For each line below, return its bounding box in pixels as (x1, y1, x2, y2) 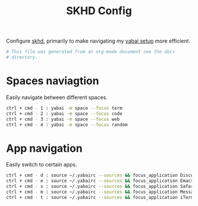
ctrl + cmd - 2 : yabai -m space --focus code (6, 110, 123, 116)
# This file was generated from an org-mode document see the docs (6, 49, 176, 55)
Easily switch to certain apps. (6, 161, 78, 168)
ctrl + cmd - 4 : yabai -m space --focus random (6, 122, 128, 127)
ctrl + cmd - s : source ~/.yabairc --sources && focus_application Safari (6, 184, 196, 189)
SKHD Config (65, 4, 133, 18)
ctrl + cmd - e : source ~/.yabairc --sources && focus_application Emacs (6, 178, 194, 184)
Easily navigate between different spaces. (6, 93, 108, 101)
